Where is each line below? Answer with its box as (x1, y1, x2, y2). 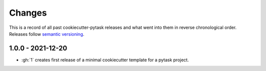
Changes (9, 7, 47, 18)
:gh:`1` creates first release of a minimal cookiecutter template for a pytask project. (21, 57, 189, 63)
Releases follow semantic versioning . (9, 31, 85, 37)
